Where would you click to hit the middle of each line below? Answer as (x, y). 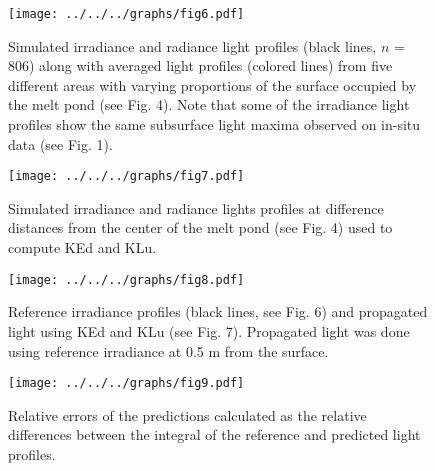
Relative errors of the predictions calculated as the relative (187, 414)
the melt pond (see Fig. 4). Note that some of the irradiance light (209, 104)
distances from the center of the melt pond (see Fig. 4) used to (200, 227)
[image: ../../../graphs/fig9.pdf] (126, 383)
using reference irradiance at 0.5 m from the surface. (168, 350)
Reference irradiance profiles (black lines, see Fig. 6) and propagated (218, 311)
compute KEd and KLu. (82, 247)
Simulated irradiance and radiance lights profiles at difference (196, 207)
